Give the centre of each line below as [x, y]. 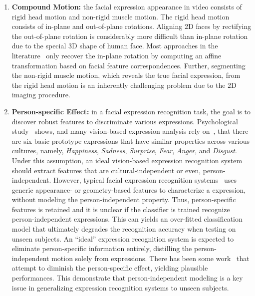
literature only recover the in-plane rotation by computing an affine [117, 55]
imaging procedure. [41, 95]
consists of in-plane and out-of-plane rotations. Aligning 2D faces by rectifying [131, 26]
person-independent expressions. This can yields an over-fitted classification [127, 219]
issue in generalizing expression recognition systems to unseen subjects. [120, 287]
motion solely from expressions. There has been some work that [150, 258]
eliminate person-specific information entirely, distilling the [102, 248]
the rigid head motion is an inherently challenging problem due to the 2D [124, 85]
